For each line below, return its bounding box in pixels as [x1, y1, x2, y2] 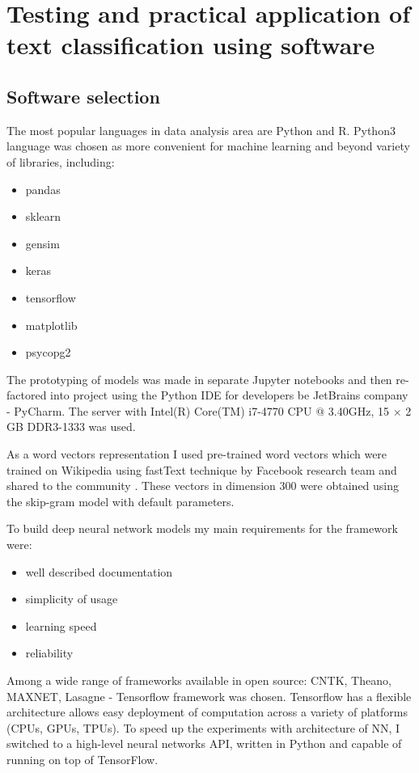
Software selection [6, 83, 160, 108]
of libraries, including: [6, 153, 115, 170]
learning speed [25, 617, 97, 634]
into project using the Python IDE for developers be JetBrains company [50, 386, 408, 403]
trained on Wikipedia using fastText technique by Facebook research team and [6, 461, 397, 478]
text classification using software [6, 28, 375, 61]
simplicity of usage [25, 590, 118, 607]
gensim [25, 234, 60, 251]
